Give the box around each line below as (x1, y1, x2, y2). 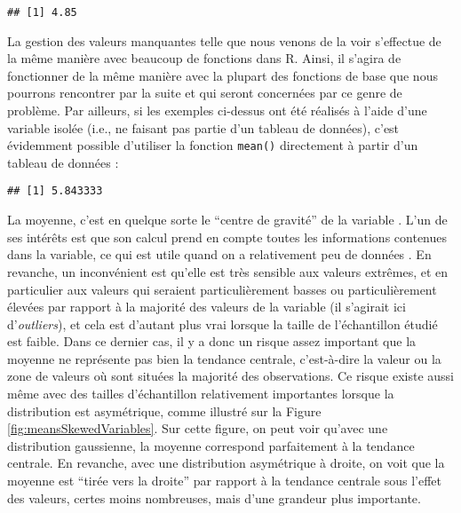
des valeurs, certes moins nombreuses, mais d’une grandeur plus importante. (7, 488, 421, 507)
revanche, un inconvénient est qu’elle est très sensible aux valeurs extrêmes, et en (7, 262, 449, 280)
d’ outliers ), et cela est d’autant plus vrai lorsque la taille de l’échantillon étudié (7, 314, 438, 333)
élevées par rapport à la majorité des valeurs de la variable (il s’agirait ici (7, 297, 406, 316)
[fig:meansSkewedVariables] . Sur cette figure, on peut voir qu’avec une (7, 419, 388, 438)
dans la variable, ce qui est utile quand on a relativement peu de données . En (7, 245, 432, 264)
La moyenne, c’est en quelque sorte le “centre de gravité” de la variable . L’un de (7, 210, 448, 229)
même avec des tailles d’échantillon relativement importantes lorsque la (7, 384, 394, 403)
